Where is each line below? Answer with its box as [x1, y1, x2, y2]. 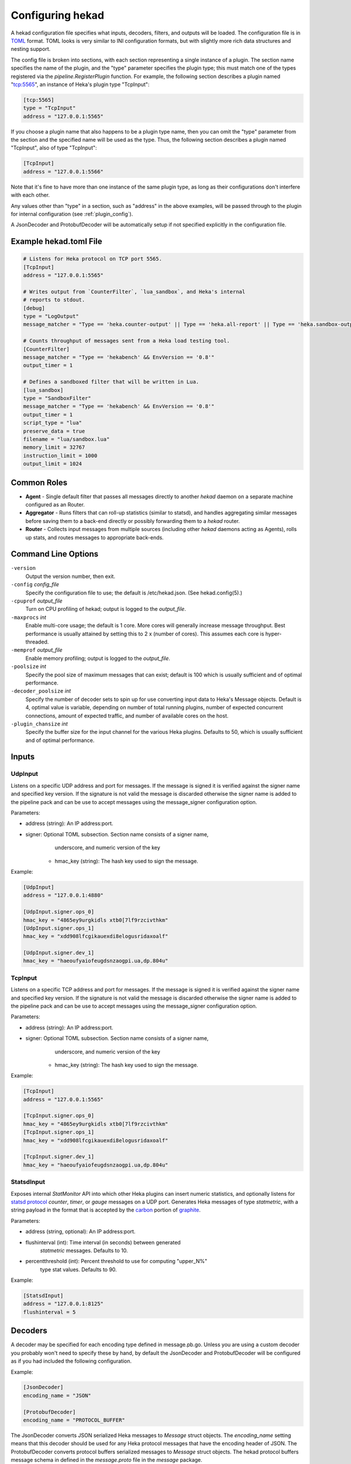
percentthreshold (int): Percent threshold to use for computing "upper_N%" [25, 1258, 208, 1265]
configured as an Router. [25, 501, 85, 508]
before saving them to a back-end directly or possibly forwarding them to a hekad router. [25, 517, 240, 524]
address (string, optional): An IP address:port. [25, 1228, 136, 1235]
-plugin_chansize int [11, 720, 68, 727]
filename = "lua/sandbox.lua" [23, 436, 110, 442]
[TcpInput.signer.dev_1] [23, 1154, 95, 1160]
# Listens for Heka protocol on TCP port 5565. [23, 255, 162, 262]
